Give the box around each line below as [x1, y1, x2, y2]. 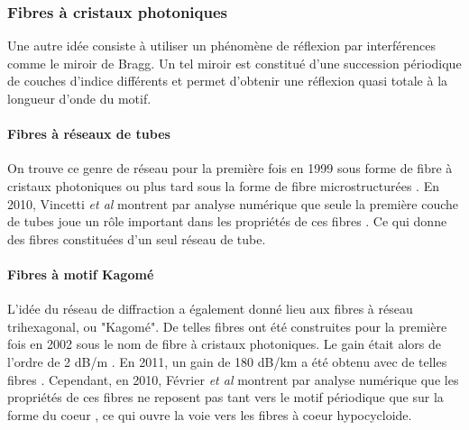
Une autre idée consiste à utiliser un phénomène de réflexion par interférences [7, 36, 436, 55]
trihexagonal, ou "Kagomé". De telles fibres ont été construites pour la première [7, 316, 447, 335]
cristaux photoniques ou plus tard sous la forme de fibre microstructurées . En [7, 176, 439, 195]
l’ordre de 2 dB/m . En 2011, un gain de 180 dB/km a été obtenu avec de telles [7, 352, 447, 371]
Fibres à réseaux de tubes [7, 124, 170, 143]
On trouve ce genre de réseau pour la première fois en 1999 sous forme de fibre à [7, 159, 453, 178]
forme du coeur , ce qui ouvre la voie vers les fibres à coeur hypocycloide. [7, 405, 412, 424]
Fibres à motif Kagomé [7, 264, 154, 283]
